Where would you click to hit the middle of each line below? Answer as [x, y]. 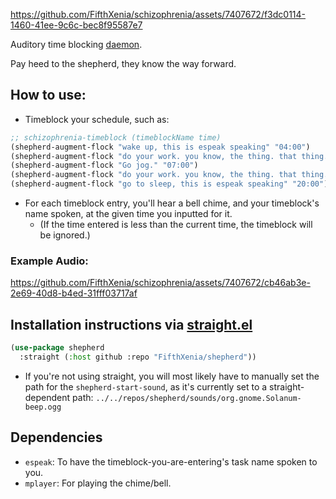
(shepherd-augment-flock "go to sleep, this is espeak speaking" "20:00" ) [169, 184]
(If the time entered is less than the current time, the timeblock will [176, 225]
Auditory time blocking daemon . [76, 44]
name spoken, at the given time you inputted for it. [128, 214]
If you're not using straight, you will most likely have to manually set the [172, 376]
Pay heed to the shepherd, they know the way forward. [123, 63]
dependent [47, 397]
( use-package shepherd [57, 348]
